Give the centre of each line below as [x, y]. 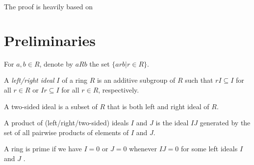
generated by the [225, 123]
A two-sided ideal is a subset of [51, 106]
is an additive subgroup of [136, 80]
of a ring [75, 80]
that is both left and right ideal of [158, 106]
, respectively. [119, 89]
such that [199, 80]
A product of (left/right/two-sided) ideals [66, 123]
